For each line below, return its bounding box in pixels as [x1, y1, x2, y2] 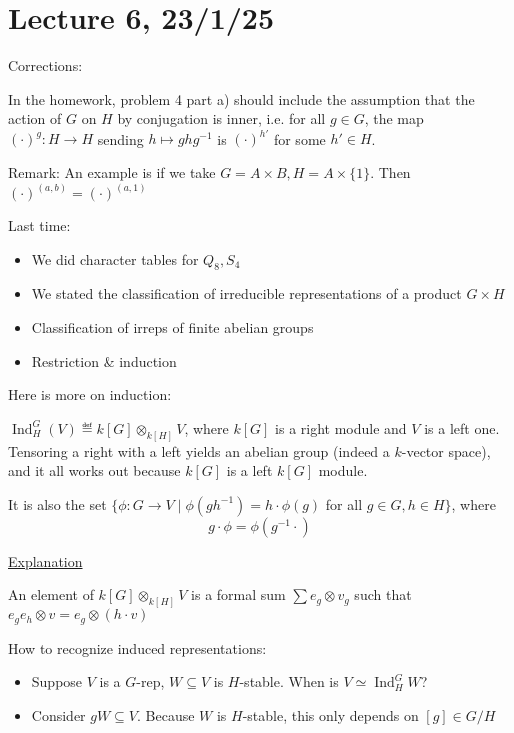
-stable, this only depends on [242, 704, 419, 725]
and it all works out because [8, 460, 181, 481]
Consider [31, 704, 86, 725]
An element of [8, 584, 94, 605]
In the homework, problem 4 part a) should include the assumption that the [8, 88, 475, 109]
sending [97, 128, 144, 149]
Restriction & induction [31, 350, 177, 371]
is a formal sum [191, 584, 286, 605]
